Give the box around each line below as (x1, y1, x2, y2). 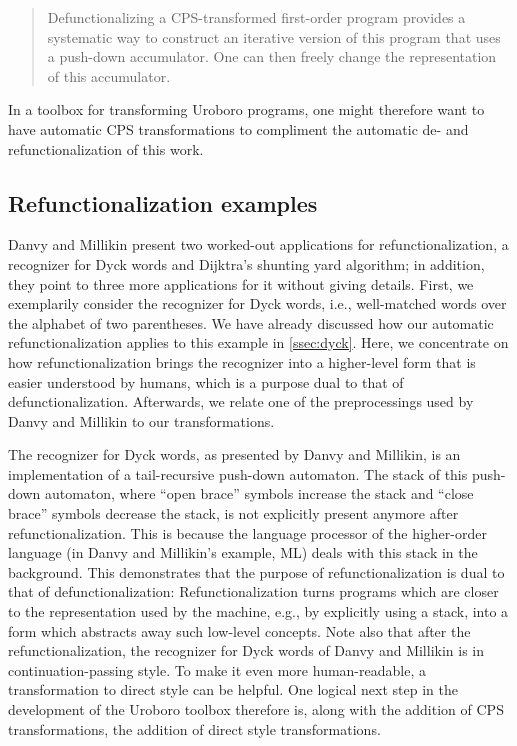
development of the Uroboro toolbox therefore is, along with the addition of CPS (8, 699, 504, 720)
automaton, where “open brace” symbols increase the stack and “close (44, 483, 474, 504)
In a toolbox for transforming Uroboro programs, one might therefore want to (8, 99, 485, 120)
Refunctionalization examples (8, 187, 318, 218)
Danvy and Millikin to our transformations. (8, 410, 275, 431)
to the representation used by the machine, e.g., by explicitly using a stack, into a (8, 601, 509, 622)
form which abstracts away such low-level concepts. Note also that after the (8, 620, 471, 641)
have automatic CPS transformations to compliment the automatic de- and (8, 118, 469, 139)
